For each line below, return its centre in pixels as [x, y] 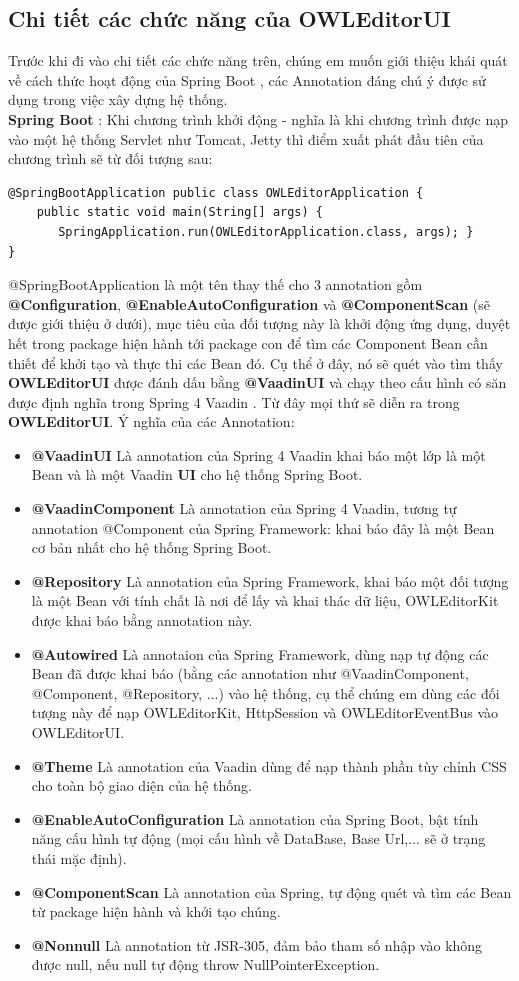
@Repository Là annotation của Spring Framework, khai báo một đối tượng [270, 580]
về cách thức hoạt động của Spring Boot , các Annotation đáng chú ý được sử [247, 79]
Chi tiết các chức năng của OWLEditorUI [229, 18]
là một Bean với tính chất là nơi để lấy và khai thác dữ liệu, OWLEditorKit [265, 600]
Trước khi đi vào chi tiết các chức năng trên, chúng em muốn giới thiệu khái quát [258, 60]
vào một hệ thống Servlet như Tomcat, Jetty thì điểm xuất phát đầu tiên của [246, 138]
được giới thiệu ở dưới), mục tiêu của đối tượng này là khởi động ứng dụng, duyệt [259, 323]
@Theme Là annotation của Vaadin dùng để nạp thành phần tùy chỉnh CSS [269, 765]
